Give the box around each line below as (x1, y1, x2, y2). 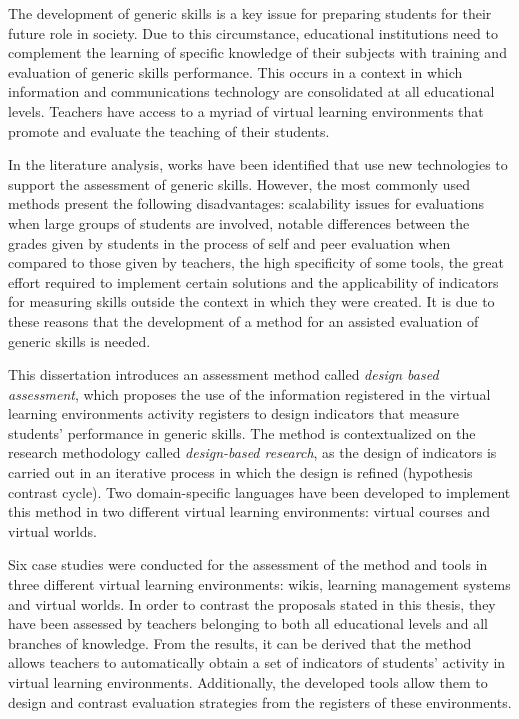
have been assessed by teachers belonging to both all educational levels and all (8, 613, 488, 634)
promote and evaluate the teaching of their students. (8, 120, 330, 141)
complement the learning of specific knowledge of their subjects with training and (8, 42, 507, 63)
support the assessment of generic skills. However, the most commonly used (8, 173, 470, 194)
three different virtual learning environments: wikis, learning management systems (8, 574, 511, 595)
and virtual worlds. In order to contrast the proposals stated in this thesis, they (8, 593, 496, 614)
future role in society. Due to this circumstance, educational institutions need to (8, 22, 498, 43)
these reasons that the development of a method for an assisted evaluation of (8, 310, 479, 331)
